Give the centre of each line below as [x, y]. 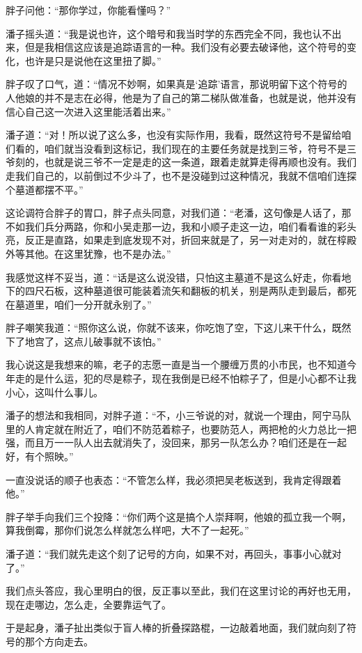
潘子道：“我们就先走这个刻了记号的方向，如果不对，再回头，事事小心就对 [174, 553]
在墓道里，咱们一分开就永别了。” [79, 304]
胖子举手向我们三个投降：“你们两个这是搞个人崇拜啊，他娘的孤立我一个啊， [179, 516]
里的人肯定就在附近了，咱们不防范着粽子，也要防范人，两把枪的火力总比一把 [181, 428]
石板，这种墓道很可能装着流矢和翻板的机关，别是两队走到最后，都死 [200, 291]
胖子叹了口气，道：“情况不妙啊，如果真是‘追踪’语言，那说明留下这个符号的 [176, 84]
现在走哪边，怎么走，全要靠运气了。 [88, 604]
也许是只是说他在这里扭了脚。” [93, 60]
